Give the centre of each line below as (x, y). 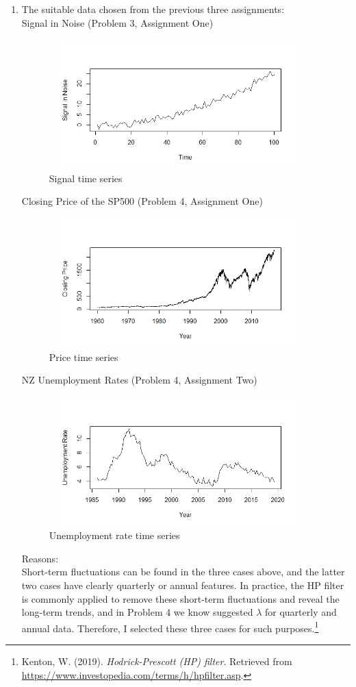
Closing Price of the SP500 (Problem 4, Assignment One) (142, 201)
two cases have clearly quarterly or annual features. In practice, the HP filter (183, 585)
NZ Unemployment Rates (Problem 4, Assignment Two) (139, 380)
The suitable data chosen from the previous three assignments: (153, 9)
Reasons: (40, 558)
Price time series (84, 357)
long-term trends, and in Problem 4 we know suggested (137, 612)
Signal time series (86, 178)
